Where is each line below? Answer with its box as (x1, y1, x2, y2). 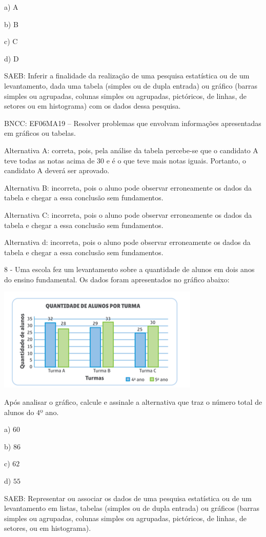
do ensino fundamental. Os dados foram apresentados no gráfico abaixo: (4, 274, 230, 284)
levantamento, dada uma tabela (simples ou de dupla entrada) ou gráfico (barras (4, 80, 257, 91)
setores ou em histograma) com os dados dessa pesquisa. (4, 100, 181, 111)
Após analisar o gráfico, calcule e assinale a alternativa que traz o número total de (4, 397, 262, 407)
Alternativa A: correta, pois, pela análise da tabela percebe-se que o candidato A (4, 144, 258, 155)
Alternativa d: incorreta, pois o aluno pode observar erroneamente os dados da (4, 237, 251, 247)
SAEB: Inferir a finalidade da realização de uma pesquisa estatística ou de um (4, 70, 250, 81)
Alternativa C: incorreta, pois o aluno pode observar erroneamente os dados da (4, 209, 252, 220)
